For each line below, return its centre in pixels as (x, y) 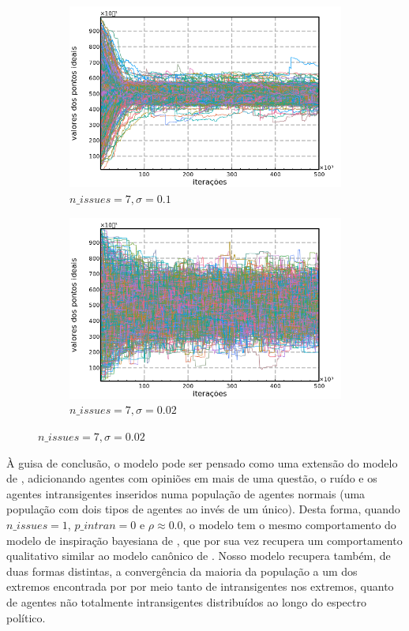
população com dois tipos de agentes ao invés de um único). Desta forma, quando (203, 509)
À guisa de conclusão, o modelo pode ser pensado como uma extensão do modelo (202, 462)
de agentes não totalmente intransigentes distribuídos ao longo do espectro (186, 601)
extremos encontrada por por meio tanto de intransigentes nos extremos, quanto (200, 586)
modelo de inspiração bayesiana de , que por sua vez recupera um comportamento (204, 540)
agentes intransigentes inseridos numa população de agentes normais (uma (186, 493)
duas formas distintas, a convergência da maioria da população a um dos (182, 571)
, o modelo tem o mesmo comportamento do (289, 524)
